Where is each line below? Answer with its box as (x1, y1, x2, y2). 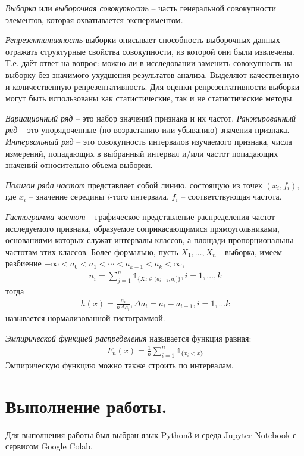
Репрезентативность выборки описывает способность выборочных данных (5, 33, 280, 46)
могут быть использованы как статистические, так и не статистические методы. (5, 92, 294, 104)
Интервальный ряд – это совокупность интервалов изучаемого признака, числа (5, 135, 292, 147)
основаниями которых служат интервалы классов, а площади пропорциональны (5, 234, 293, 246)
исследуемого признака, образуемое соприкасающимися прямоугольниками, (5, 222, 280, 234)
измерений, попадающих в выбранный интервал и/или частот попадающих (5, 147, 278, 159)
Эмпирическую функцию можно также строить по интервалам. (5, 358, 234, 371)
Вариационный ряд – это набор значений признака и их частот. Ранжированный (5, 111, 296, 124)
